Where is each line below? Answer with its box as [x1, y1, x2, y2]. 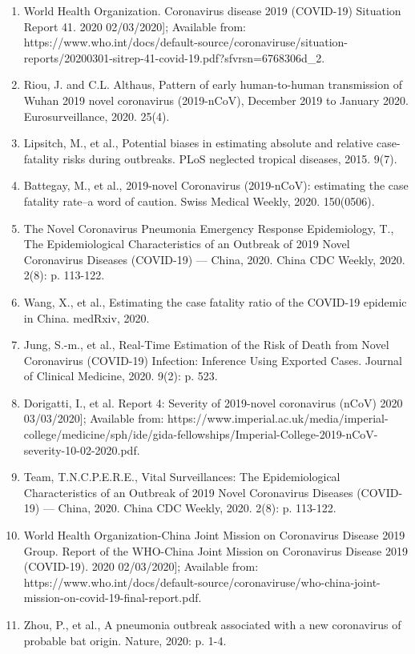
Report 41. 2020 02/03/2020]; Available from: [23, 18, 246, 34]
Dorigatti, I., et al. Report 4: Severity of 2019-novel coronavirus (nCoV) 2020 [23, 394, 403, 411]
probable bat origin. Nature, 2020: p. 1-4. [23, 632, 227, 648]
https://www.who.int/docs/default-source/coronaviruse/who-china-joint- [23, 573, 381, 590]
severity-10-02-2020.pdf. [23, 441, 140, 458]
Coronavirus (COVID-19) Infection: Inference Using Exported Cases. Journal [23, 351, 402, 368]
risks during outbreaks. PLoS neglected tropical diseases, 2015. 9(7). [62, 150, 397, 167]
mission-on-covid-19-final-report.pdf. [23, 589, 202, 606]
